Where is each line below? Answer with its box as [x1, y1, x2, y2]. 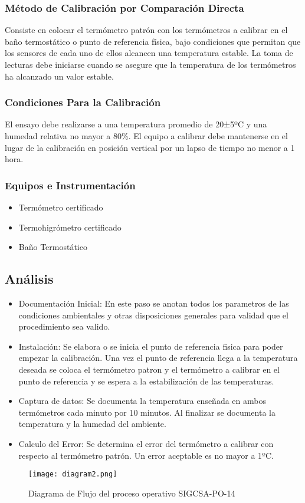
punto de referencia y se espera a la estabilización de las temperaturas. [18, 374, 274, 387]
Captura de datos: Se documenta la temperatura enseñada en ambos [18, 394, 266, 407]
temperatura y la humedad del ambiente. [18, 417, 166, 430]
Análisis [5, 269, 54, 288]
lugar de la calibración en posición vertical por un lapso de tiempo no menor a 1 [5, 141, 295, 153]
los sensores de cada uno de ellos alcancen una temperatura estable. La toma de [5, 47, 293, 59]
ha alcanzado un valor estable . [5, 70, 114, 82]
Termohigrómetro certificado [18, 221, 122, 233]
